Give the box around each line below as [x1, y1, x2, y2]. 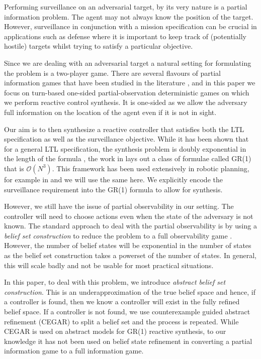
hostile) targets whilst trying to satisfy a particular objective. [4, 41, 193, 51]
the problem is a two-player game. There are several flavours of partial [4, 67, 221, 78]
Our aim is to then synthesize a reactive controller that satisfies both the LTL [4, 124, 244, 134]
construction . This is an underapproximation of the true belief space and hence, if [4, 286, 256, 297]
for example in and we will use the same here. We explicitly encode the [4, 174, 223, 184]
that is [4, 163, 24, 173]
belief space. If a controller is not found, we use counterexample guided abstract [4, 306, 250, 317]
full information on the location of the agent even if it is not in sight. [4, 106, 217, 117]
